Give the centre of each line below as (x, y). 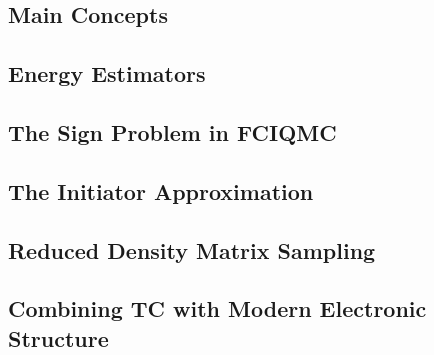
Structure (58, 337)
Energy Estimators (107, 73)
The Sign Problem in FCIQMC (172, 131)
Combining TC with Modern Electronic (217, 308)
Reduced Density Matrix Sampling (192, 249)
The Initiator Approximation (161, 190)
